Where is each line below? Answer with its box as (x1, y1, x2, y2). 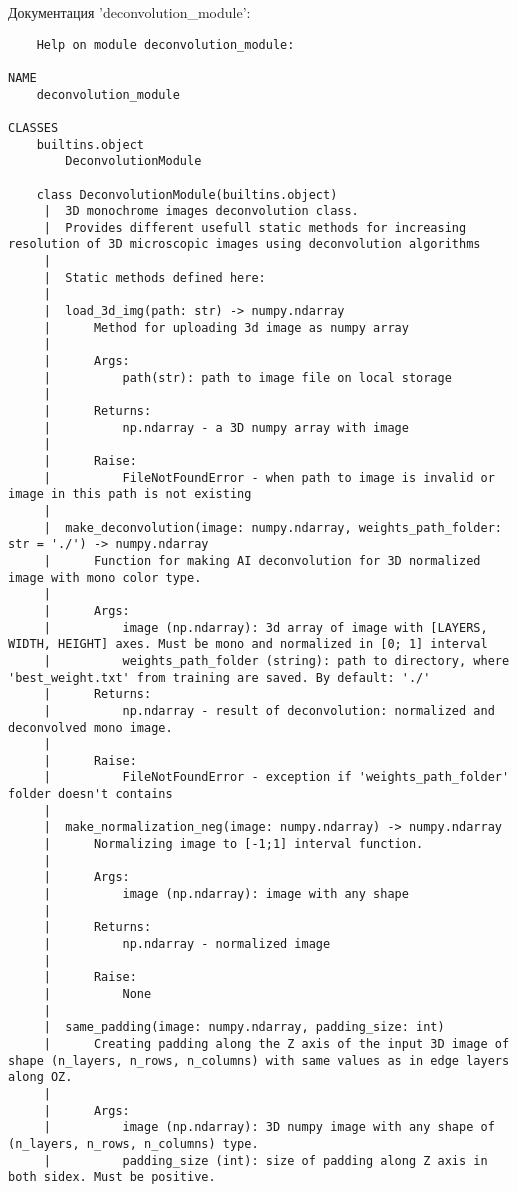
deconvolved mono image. (8, 720, 173, 735)
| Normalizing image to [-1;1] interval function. (43, 837, 424, 852)
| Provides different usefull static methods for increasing (43, 220, 467, 235)
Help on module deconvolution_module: (36, 37, 295, 52)
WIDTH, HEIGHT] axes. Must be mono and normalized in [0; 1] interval (8, 637, 488, 652)
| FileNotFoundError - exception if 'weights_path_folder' (43, 770, 510, 785)
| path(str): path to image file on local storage (43, 370, 452, 385)
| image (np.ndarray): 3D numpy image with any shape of (43, 1120, 495, 1135)
